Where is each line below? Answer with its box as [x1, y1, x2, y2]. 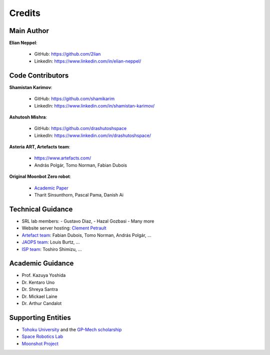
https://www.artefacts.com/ [34, 155, 91, 161]
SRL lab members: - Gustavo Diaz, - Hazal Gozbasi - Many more [21, 218, 154, 224]
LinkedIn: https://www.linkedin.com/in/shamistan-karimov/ [34, 102, 155, 108]
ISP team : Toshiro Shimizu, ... [21, 246, 82, 252]
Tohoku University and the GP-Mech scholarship [21, 326, 122, 332]
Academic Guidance [9, 259, 74, 267]
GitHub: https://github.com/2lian [34, 51, 101, 57]
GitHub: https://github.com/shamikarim [34, 95, 115, 102]
